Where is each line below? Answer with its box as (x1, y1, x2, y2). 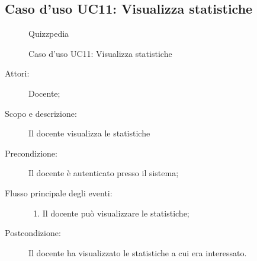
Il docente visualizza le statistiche (28, 127, 150, 139)
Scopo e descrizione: (5, 107, 77, 119)
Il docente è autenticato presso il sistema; (28, 167, 179, 179)
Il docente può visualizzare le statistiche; (42, 206, 189, 219)
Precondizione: (5, 147, 57, 159)
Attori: (5, 67, 30, 79)
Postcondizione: (5, 227, 61, 239)
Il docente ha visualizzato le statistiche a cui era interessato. (28, 246, 247, 259)
